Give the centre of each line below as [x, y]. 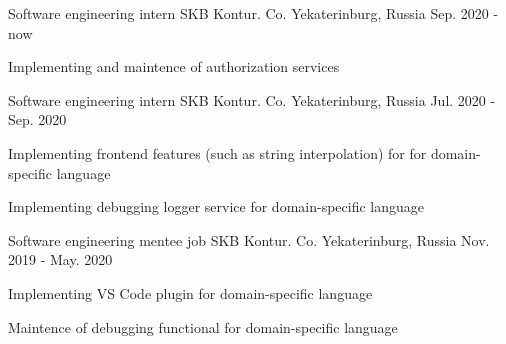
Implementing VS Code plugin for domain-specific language [190, 292]
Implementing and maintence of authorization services [174, 66]
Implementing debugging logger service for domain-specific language [216, 206]
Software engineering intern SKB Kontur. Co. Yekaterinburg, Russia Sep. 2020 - [253, 13]
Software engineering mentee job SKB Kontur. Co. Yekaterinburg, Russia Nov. [249, 239]
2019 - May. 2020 [60, 259]
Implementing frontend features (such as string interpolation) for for [217, 152]
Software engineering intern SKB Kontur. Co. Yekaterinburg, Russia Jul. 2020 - [252, 99]
